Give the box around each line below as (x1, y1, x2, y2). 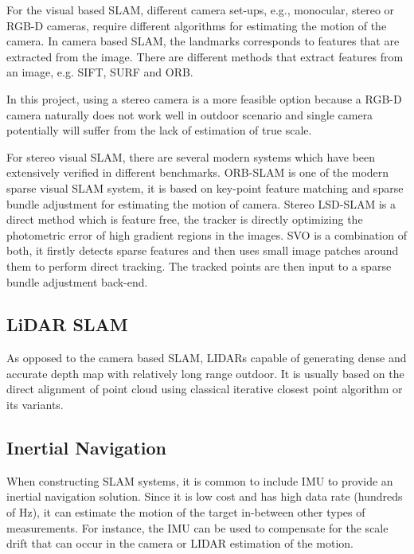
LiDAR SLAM (6, 312, 128, 337)
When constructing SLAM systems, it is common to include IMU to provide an (6, 472, 393, 489)
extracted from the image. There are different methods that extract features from (6, 48, 404, 64)
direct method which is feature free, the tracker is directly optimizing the (6, 211, 363, 228)
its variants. (6, 396, 64, 413)
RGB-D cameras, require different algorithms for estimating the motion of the (6, 17, 387, 33)
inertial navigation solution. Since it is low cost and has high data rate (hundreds (6, 488, 403, 505)
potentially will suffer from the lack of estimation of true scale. (6, 122, 312, 138)
